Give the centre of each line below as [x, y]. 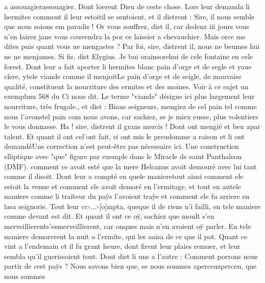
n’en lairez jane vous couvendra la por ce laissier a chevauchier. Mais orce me [125, 36]
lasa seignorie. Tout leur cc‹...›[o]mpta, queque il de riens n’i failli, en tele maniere [132, 206]
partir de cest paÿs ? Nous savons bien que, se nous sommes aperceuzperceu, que [130, 266]
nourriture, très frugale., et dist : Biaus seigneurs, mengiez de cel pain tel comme [130, 106]
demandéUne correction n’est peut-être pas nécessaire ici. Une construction [122, 146]
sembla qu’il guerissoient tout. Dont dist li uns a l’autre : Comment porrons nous [131, 256]
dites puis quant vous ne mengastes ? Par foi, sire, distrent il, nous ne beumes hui [132, 46]
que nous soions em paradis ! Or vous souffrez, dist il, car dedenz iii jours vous [127, 26]
